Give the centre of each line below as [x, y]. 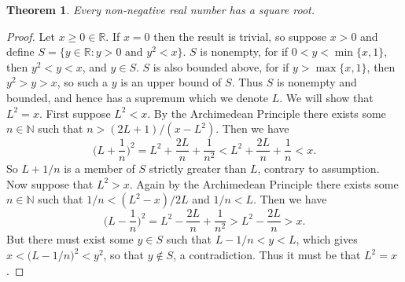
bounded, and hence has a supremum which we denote [138, 97]
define [20, 51]
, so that [123, 255]
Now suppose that [50, 183]
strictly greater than [198, 168]
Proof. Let [31, 36]
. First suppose [75, 113]
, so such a [83, 82]
